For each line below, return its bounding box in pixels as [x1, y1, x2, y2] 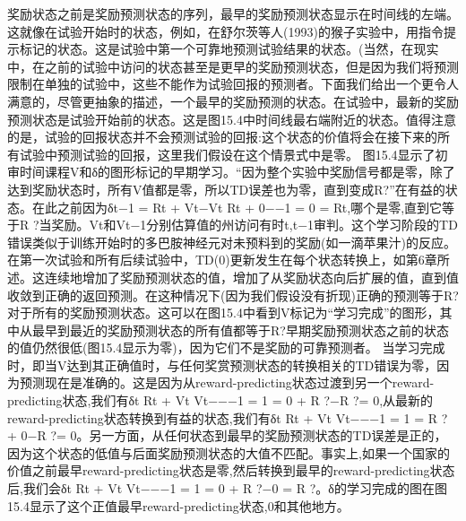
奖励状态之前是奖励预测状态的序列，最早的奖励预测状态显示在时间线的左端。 [7, 4, 459, 22]
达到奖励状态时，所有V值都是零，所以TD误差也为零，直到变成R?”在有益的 [7, 179, 445, 198]
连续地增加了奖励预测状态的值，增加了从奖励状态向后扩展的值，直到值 [44, 267, 459, 286]
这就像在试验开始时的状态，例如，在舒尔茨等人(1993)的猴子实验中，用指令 [7, 22, 444, 40]
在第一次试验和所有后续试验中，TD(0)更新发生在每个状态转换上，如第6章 [7, 250, 437, 269]
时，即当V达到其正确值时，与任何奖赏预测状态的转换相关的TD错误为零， [7, 355, 437, 374]
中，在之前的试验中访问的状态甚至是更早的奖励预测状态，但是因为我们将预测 [7, 56, 459, 75]
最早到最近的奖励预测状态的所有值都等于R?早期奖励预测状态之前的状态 [31, 320, 449, 339]
